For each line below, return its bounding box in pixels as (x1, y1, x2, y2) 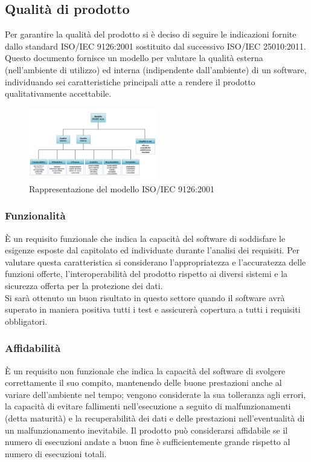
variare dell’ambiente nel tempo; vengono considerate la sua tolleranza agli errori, (5, 388, 306, 400)
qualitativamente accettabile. (5, 87, 112, 100)
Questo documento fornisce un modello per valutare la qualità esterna (5, 51, 263, 64)
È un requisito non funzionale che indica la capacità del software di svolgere (5, 364, 286, 377)
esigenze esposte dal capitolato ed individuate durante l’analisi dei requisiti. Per (5, 244, 300, 256)
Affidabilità (5, 340, 61, 356)
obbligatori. (5, 314, 48, 327)
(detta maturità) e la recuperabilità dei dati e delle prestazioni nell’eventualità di (5, 411, 305, 424)
